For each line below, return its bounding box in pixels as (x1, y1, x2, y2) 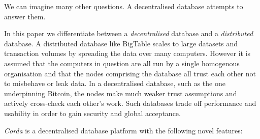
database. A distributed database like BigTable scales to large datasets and (4, 38, 238, 48)
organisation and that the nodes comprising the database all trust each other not (4, 68, 256, 78)
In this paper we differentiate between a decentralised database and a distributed (4, 28, 253, 39)
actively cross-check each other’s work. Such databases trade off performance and (4, 98, 256, 108)
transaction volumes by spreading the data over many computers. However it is (4, 48, 251, 59)
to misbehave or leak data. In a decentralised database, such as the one (4, 78, 225, 89)
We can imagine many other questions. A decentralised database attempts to (4, 1, 243, 11)
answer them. (4, 11, 46, 21)
